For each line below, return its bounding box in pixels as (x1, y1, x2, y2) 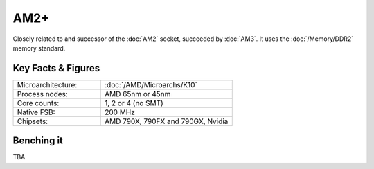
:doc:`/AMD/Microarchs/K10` (104, 80, 197, 89)
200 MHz (104, 107, 135, 117)
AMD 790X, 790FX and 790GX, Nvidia (104, 116, 229, 126)
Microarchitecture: (17, 80, 78, 89)
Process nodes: (17, 89, 69, 98)
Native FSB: (17, 107, 55, 117)
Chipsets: (17, 116, 48, 126)
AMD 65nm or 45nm (104, 89, 171, 98)
